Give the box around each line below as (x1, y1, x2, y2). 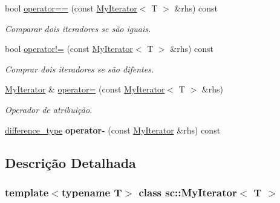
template (5, 184, 49, 199)
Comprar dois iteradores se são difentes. (5, 62, 154, 75)
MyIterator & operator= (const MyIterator (5, 83, 165, 95)
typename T (61, 184, 122, 199)
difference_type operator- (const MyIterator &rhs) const (5, 123, 221, 136)
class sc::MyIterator (138, 184, 237, 199)
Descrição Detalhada (5, 153, 136, 172)
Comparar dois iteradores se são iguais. (5, 22, 151, 34)
